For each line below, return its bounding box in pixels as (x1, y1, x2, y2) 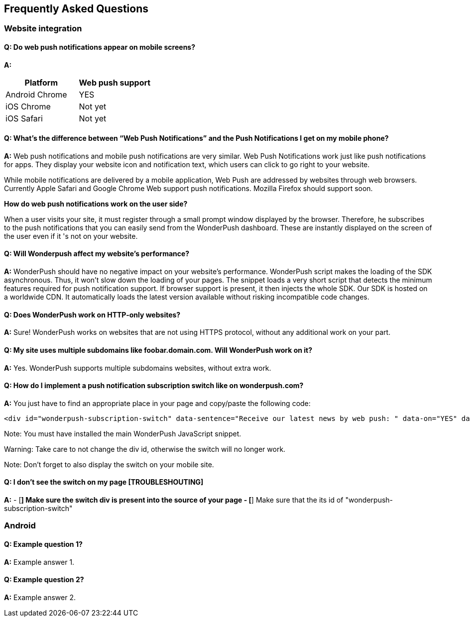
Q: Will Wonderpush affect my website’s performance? (4, 249, 190, 258)
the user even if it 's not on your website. (4, 231, 138, 240)
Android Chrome (5, 89, 67, 100)
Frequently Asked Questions (4, 2, 149, 15)
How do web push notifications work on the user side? (4, 199, 188, 208)
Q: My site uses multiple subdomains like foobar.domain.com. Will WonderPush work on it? (4, 345, 313, 354)
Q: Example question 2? (4, 575, 84, 584)
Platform (24, 77, 58, 88)
